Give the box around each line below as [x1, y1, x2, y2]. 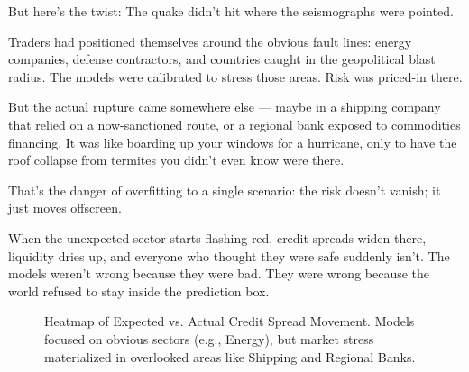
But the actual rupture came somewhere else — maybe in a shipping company [8, 97, 441, 116]
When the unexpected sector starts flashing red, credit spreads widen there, [8, 228, 427, 247]
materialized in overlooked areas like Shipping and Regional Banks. [44, 347, 416, 366]
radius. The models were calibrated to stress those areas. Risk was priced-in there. [8, 67, 463, 86]
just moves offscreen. [8, 198, 122, 217]
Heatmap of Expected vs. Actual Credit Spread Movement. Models [44, 312, 415, 331]
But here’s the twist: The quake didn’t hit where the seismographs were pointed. [8, 2, 454, 20]
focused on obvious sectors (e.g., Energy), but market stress [44, 329, 374, 348]
